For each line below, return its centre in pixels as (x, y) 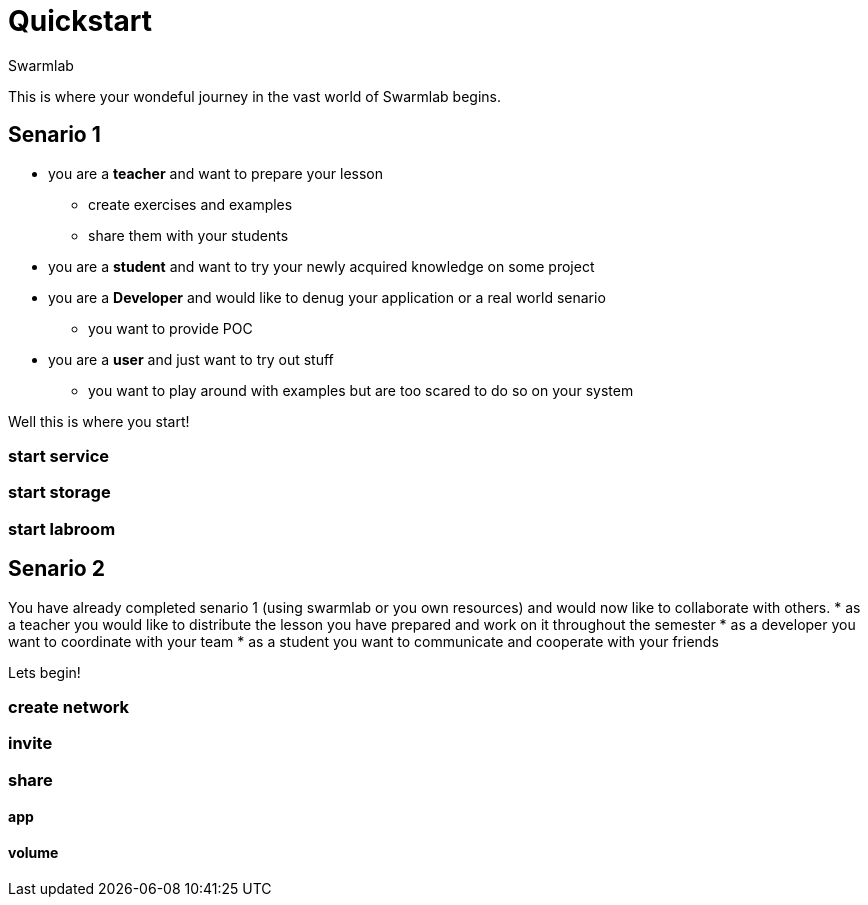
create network (69, 706)
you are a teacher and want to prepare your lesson (216, 173)
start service (59, 455)
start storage (59, 492)
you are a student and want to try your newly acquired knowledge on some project (321, 266)
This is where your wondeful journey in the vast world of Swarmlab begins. (255, 96)
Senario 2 (56, 569)
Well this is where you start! (99, 421)
